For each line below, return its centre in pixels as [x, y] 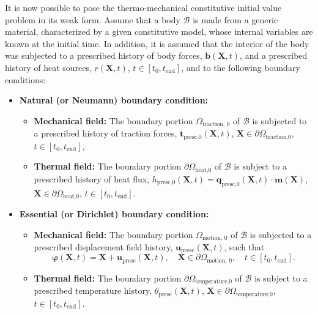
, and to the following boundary [241, 67]
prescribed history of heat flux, [92, 178]
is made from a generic [235, 19]
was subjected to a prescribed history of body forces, [104, 55]
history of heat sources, [48, 67]
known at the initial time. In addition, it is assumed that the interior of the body [157, 43]
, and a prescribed [274, 55]
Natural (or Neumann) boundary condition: [114, 100]
